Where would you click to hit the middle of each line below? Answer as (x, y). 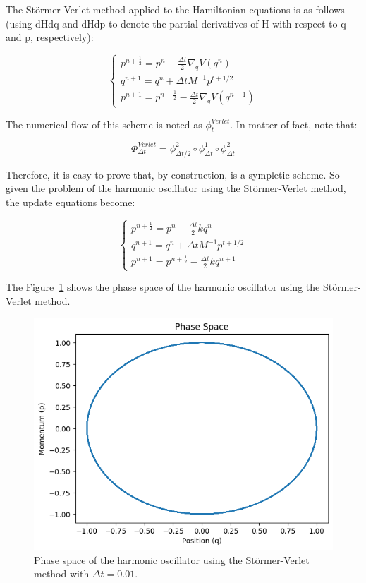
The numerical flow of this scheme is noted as (104, 124)
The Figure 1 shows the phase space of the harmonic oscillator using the (163, 287)
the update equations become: (71, 202)
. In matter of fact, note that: (294, 124)
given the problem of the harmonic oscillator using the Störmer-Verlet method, (176, 188)
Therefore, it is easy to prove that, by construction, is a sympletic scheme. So (173, 174)
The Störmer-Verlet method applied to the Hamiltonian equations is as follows (175, 9)
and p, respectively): (50, 37)
